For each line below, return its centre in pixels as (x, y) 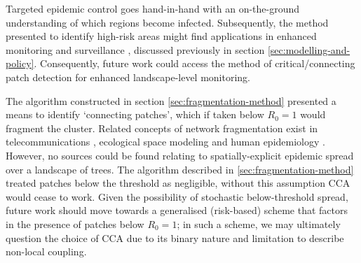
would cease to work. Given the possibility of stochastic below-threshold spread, (177, 196)
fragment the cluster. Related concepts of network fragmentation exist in (162, 128)
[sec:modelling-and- (309, 49)
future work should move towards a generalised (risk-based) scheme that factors (177, 210)
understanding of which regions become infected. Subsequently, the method (167, 22)
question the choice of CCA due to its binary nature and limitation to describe (175, 237)
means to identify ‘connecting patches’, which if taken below (135, 114)
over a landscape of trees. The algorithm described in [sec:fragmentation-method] (180, 169)
